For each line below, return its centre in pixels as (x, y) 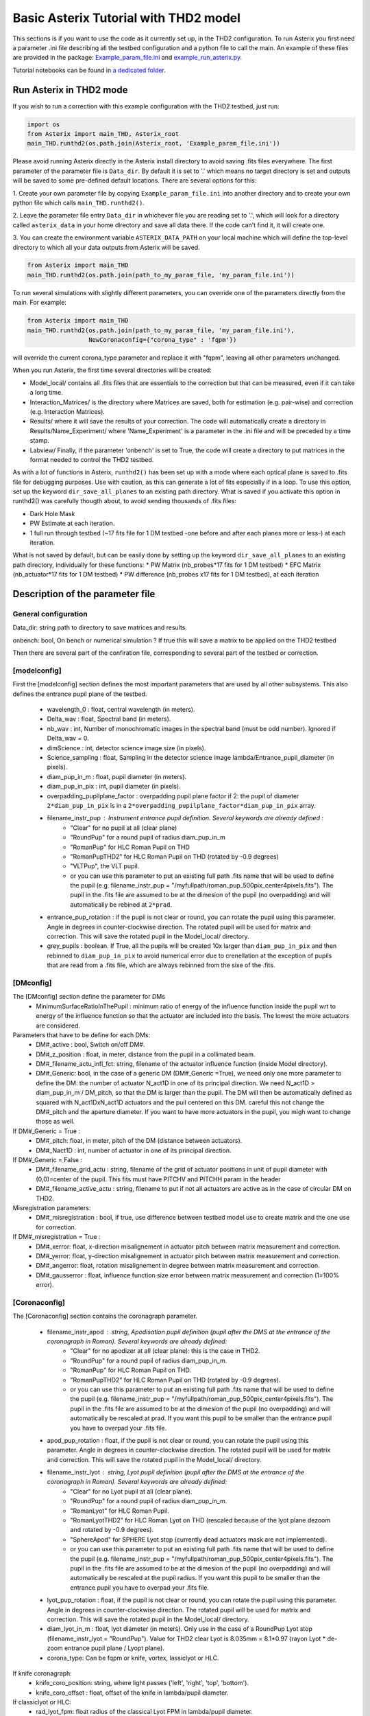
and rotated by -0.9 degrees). (112, 1530)
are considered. (58, 1025)
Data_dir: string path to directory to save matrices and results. (100, 627)
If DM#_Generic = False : (47, 1160)
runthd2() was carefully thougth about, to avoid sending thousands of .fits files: (124, 501)
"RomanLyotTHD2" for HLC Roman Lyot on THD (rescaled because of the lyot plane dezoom (200, 1520)
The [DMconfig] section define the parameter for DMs (89, 997)
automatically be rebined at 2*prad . (121, 904)
